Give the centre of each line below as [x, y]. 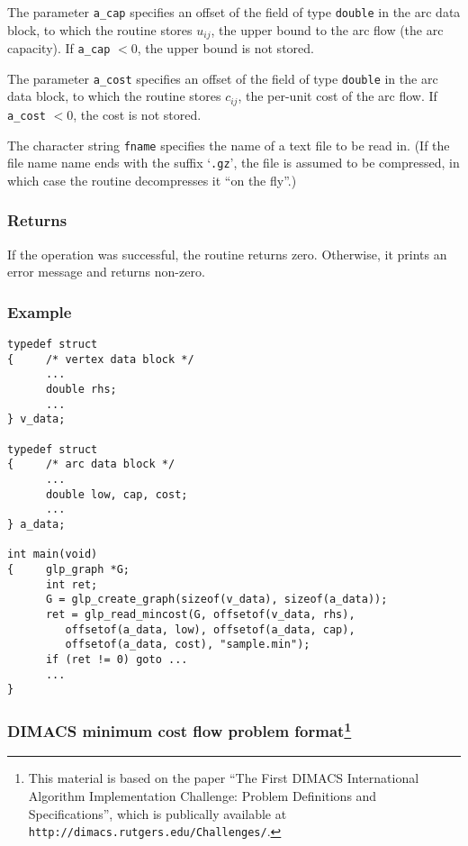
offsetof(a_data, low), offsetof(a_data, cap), [210, 629]
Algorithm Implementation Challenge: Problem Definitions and [202, 796]
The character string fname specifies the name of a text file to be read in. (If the [229, 145]
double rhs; [81, 390]
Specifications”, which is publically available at [157, 813]
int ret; [72, 584]
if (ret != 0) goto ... [117, 659]
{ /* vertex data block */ [101, 359]
